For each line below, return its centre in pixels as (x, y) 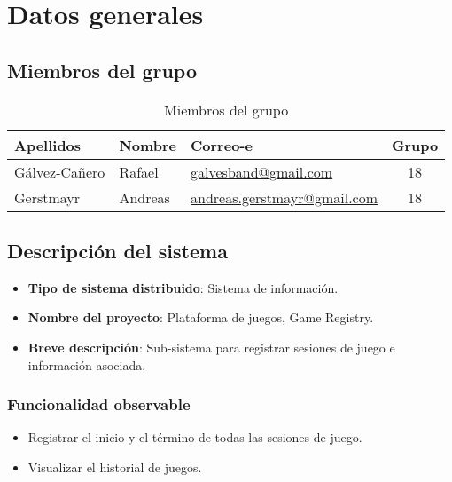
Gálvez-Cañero (60, 171)
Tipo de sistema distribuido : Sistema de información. (183, 287)
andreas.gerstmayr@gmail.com (284, 197)
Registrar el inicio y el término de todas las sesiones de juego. (195, 437)
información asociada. (87, 364)
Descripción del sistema (117, 250)
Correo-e (222, 145)
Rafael (139, 171)
